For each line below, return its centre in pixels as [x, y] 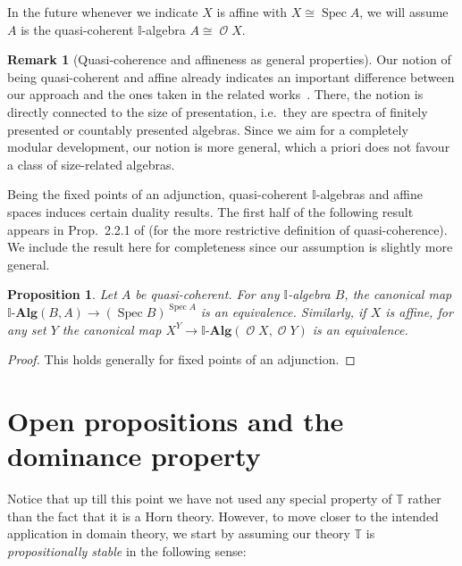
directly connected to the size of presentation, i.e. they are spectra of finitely [218, 111]
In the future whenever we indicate [103, 12]
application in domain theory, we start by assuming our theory [179, 533]
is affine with [252, 12]
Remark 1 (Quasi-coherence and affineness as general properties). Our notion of [229, 59]
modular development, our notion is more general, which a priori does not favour [229, 147]
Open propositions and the [176, 420]
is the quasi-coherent [77, 29]
